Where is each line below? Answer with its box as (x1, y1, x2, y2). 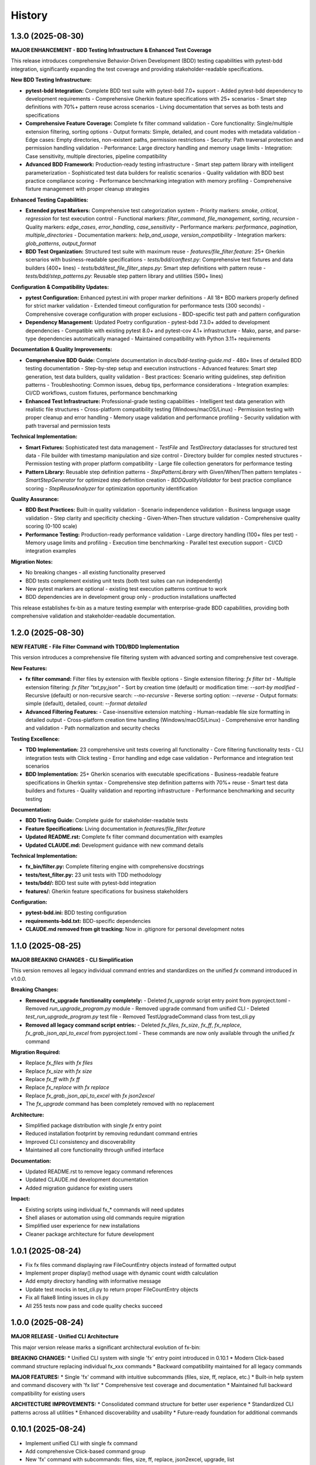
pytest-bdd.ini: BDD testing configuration (25, 909, 127, 917)
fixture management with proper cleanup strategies (25, 185, 150, 193)
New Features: (11, 665, 47, 672)
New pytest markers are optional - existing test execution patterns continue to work (25, 585, 228, 592)
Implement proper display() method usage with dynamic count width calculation (25, 1269, 219, 1276)
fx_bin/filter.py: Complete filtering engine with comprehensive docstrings (25, 863, 204, 870)
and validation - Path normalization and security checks (25, 724, 160, 732)
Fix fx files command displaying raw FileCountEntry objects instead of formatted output (25, 1261, 236, 1268)
